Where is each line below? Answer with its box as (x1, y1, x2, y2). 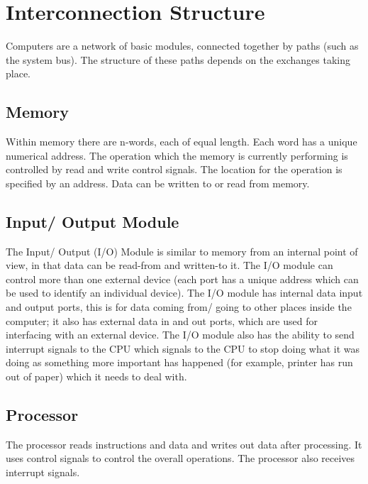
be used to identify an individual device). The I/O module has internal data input (6, 285, 363, 300)
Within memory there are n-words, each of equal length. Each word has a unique (6, 134, 357, 149)
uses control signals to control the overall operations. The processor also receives (6, 451, 355, 466)
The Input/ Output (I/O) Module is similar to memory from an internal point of (6, 243, 358, 258)
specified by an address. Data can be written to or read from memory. (6, 175, 310, 190)
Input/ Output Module (6, 210, 179, 232)
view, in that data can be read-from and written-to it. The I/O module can (6, 258, 333, 273)
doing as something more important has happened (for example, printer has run (6, 355, 353, 370)
